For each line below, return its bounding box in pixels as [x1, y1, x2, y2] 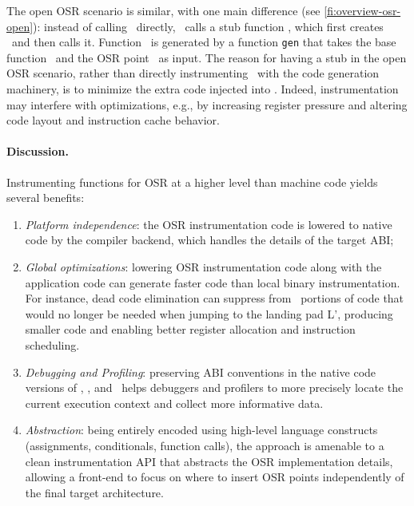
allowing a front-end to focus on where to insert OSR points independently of [25, 468, 404, 485]
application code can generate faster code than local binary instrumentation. [25, 274, 400, 291]
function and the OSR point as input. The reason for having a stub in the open [6, 49, 407, 65]
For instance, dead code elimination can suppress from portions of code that [25, 290, 404, 306]
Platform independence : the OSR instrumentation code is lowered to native [25, 215, 392, 232]
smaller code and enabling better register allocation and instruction [25, 321, 356, 338]
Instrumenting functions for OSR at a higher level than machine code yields [6, 173, 378, 190]
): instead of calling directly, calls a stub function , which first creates [33, 18, 384, 34]
